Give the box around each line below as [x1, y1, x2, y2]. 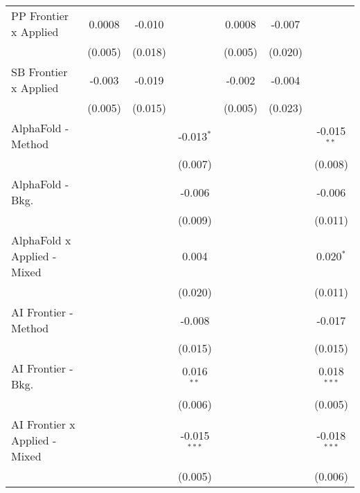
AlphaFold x [11, 232, 71, 248]
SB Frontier [11, 64, 68, 80]
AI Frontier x [11, 416, 75, 432]
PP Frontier [11, 8, 69, 24]
